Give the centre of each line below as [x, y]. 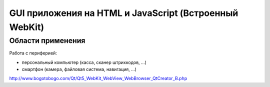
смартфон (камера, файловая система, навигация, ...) [79, 69]
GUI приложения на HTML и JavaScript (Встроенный [124, 13]
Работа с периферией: [33, 53]
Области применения [47, 40]
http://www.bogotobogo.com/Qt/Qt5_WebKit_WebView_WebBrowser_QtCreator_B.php [98, 78]
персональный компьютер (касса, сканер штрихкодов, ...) [84, 62]
